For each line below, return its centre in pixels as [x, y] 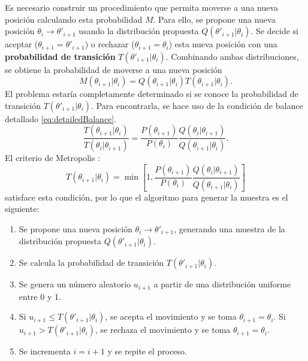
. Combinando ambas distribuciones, [232, 56]
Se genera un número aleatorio [75, 284]
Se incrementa [45, 351]
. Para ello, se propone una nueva [214, 19]
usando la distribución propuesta [139, 31]
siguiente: [22, 209]
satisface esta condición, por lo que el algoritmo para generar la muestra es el [147, 197]
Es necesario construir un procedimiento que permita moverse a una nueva [142, 7]
